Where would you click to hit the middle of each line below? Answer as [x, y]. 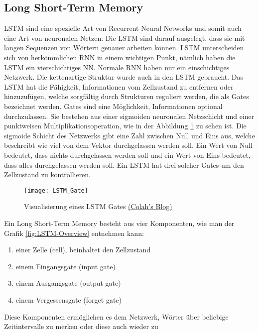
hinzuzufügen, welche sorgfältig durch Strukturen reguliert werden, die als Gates [127, 96]
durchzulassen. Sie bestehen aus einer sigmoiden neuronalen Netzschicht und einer [129, 116]
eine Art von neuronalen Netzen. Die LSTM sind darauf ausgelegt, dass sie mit [125, 38]
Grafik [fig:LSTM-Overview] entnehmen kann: [74, 233]
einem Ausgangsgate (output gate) [68, 283]
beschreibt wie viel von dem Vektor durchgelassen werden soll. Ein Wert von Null [128, 145]
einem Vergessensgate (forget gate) [69, 299]
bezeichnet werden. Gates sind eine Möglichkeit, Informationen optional [113, 106]
